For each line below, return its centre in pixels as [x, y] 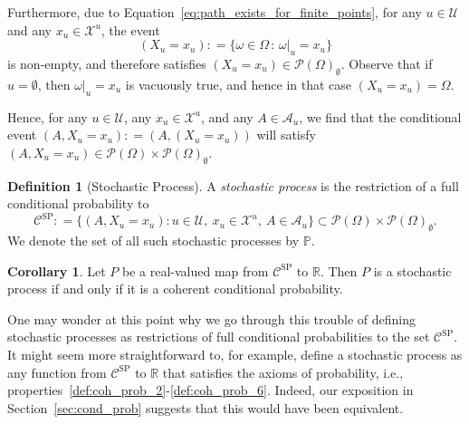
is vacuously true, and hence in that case [239, 84]
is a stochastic [412, 270]
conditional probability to [78, 203]
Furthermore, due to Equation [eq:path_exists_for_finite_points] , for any [215, 12]
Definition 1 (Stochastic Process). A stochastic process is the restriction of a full [233, 185]
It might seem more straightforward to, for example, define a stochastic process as [235, 355]
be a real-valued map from [195, 270]
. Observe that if [387, 63]
